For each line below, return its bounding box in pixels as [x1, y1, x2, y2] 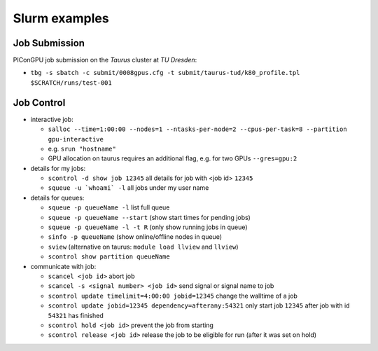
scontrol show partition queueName [48, 253, 171, 261]
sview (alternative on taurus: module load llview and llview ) [48, 242, 239, 251]
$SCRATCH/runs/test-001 [30, 78, 112, 87]
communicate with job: [30, 262, 97, 270]
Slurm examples [13, 11, 109, 26]
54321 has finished [48, 311, 104, 319]
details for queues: [30, 193, 85, 202]
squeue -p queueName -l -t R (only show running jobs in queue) [48, 223, 248, 231]
